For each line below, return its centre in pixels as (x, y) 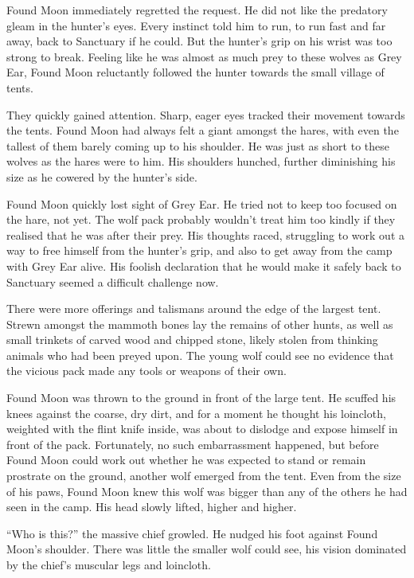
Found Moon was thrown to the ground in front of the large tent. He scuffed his (201, 398)
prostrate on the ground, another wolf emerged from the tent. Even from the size (204, 476)
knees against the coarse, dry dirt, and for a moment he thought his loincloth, (196, 413)
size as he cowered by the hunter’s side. (102, 176)
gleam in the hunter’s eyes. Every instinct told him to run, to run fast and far (196, 25)
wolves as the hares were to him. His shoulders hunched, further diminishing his (201, 161)
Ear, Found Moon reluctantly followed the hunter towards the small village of (195, 72)
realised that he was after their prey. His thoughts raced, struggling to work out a (205, 234)
